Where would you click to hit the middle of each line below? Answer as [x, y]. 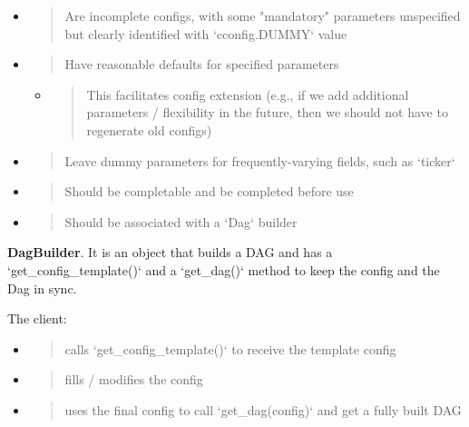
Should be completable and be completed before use [209, 191]
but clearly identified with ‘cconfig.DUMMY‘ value [206, 33]
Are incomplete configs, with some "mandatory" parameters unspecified [263, 15]
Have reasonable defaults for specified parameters [202, 64]
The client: [37, 318]
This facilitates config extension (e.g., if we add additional [248, 94]
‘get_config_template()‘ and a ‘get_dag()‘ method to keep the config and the [224, 269]
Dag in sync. [42, 288]
